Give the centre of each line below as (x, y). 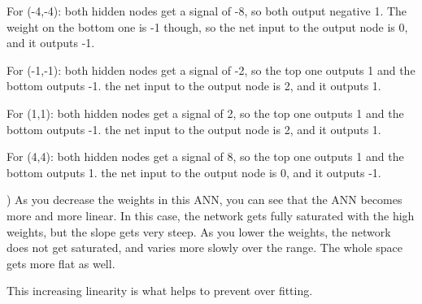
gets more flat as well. (61, 263)
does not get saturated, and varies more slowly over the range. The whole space (205, 248)
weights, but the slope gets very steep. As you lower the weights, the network (199, 231)
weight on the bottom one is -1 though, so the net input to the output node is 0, (207, 26)
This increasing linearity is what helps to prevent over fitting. (160, 291)
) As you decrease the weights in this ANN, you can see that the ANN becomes (204, 200)
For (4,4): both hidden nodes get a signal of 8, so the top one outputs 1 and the (205, 156)
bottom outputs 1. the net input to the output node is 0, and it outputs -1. (194, 172)
